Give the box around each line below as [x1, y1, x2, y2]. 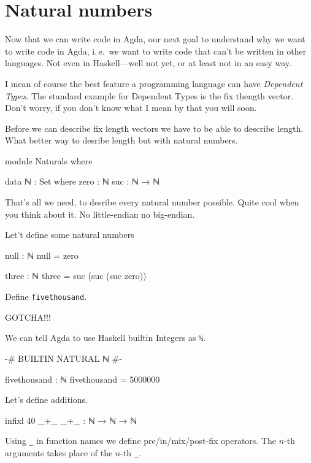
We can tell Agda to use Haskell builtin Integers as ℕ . [5, 331, 206, 344]
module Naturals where [5, 154, 93, 167]
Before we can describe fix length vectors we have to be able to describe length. [5, 121, 304, 134]
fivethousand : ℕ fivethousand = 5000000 [5, 372, 160, 385]
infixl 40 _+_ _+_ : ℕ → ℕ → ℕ [5, 413, 137, 426]
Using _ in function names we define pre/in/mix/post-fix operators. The [5, 434, 277, 447]
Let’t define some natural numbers [5, 228, 134, 241]
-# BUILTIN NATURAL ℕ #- [5, 351, 122, 364]
